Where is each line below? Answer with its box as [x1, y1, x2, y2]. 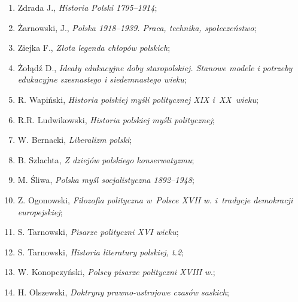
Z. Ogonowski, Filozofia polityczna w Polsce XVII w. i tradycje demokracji [17, 193, 293, 206]
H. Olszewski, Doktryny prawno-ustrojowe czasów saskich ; [17, 285, 229, 298]
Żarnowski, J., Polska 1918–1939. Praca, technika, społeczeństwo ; [17, 21, 257, 33]
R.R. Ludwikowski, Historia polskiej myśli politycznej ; [17, 113, 215, 126]
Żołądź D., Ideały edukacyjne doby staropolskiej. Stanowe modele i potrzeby [17, 61, 293, 74]
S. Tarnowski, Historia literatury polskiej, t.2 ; [17, 245, 184, 258]
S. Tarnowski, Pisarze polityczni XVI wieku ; [17, 225, 179, 238]
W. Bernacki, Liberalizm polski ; [17, 133, 132, 146]
